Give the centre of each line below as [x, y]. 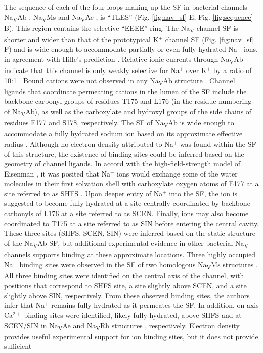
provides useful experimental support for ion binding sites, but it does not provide [131, 336]
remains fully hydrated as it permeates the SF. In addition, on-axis [155, 305]
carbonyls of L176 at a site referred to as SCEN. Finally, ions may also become [126, 213]
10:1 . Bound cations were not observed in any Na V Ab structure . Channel [120, 81]
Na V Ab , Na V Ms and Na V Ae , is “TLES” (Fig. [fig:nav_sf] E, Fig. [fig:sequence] [129, 17]
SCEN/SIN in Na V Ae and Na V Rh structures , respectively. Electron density [122, 326]
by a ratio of [232, 70]
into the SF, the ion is [203, 193]
